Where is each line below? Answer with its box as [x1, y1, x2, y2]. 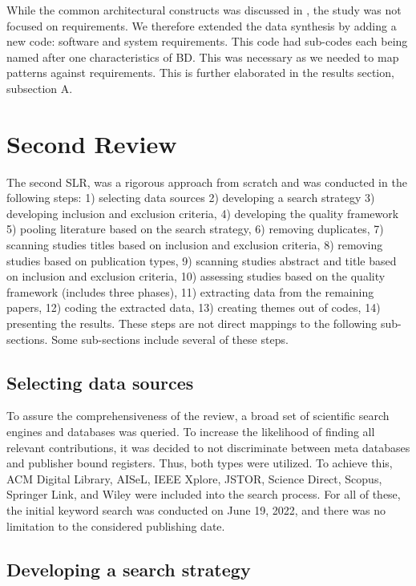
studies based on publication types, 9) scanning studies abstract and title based [6, 252, 397, 269]
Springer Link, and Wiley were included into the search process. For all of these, [6, 486, 401, 503]
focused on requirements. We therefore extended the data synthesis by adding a [6, 17, 397, 34]
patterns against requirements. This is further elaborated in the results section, [6, 64, 394, 81]
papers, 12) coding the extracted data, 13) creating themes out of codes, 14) [6, 299, 381, 316]
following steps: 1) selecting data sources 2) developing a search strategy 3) [6, 189, 375, 206]
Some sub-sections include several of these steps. [51, 330, 289, 347]
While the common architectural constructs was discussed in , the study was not [6, 2, 402, 18]
